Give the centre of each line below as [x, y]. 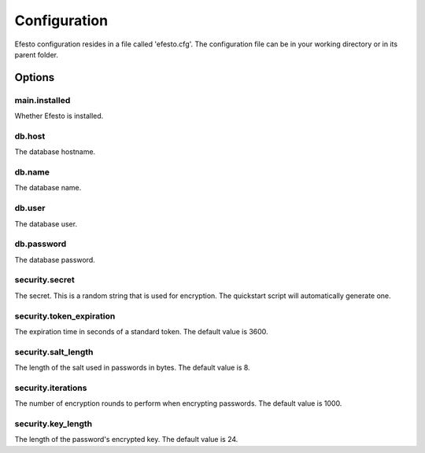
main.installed [42, 100]
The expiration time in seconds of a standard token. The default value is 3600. [141, 331]
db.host [30, 136]
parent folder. [37, 54]
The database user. [46, 223]
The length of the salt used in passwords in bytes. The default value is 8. [133, 368]
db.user [30, 208]
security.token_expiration [65, 316]
